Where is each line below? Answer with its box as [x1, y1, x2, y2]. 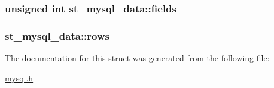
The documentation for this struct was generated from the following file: [5, 52, 270, 64]
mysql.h [5, 71, 34, 84]
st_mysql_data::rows [5, 28, 109, 43]
